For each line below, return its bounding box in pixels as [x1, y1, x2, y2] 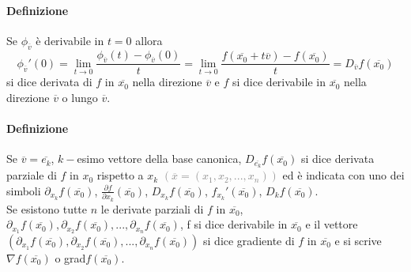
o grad [55, 250, 86, 266]
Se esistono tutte [6, 200, 88, 217]
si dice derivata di [6, 74, 92, 90]
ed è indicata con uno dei [282, 167, 405, 183]
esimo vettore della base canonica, [77, 150, 242, 167]
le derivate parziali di [100, 200, 204, 217]
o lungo [62, 89, 98, 106]
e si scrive [334, 232, 382, 249]
